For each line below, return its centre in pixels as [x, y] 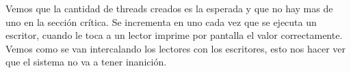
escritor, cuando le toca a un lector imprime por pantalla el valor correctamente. [174, 35]
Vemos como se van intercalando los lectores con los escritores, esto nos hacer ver [176, 48]
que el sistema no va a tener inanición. [86, 62]
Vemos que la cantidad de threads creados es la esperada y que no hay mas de [169, 8]
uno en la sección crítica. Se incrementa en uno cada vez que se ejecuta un [161, 21]
